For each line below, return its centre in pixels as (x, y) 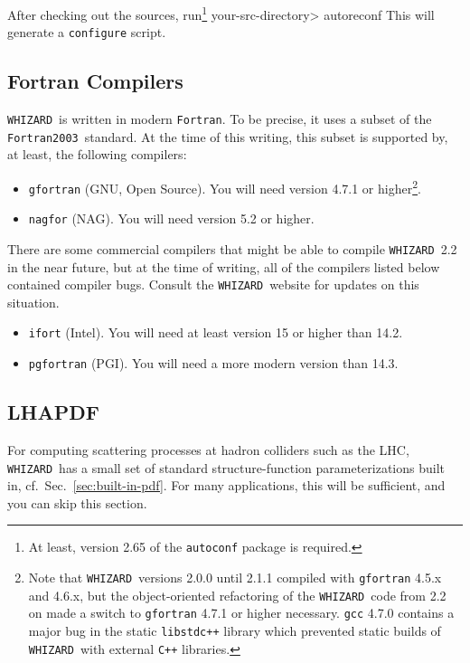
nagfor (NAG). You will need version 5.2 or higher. (171, 218)
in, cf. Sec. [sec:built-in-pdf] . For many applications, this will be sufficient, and (226, 485)
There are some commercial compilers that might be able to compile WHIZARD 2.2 (232, 248)
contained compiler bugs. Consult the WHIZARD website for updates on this (213, 284)
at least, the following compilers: (97, 154)
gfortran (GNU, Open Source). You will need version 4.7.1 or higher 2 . (225, 187)
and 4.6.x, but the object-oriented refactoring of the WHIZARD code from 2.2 (237, 595)
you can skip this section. (77, 502)
